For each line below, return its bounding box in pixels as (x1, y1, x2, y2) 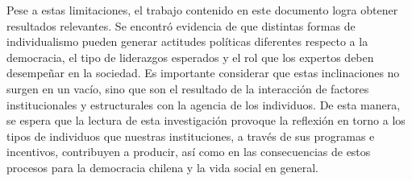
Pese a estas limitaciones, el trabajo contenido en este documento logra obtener (6, 2, 398, 18)
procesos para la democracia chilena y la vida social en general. (6, 158, 318, 175)
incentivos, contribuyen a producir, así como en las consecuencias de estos (6, 143, 371, 160)
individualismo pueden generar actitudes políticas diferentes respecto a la (6, 33, 368, 50)
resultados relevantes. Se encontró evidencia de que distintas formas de (6, 17, 356, 34)
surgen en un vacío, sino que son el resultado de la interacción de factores (6, 80, 369, 97)
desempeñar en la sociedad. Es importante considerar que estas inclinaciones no (6, 64, 400, 81)
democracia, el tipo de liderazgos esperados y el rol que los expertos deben (6, 48, 374, 65)
